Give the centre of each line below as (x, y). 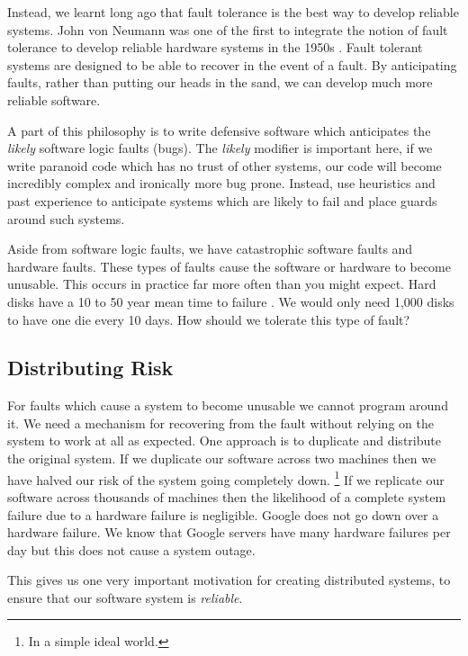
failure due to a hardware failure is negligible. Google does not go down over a (223, 514)
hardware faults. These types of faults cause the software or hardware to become (229, 266)
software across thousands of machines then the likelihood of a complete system (227, 496)
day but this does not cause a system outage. (131, 549)
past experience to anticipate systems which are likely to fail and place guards (222, 200)
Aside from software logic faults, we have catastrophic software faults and (210, 249)
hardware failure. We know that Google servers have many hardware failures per (229, 532)
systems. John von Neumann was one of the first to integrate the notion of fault (228, 29)
